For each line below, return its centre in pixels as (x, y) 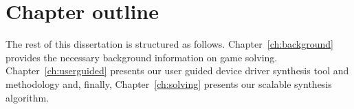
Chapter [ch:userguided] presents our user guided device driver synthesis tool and (177, 71)
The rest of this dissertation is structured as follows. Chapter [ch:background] (169, 44)
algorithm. (27, 97)
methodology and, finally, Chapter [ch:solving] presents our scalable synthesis (169, 83)
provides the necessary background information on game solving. (142, 57)
